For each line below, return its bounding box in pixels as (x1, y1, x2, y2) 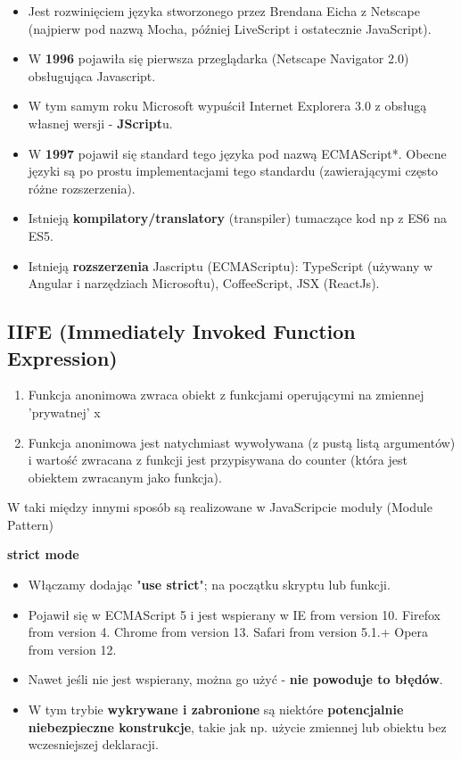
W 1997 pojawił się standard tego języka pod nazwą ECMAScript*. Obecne (28, 144, 447, 162)
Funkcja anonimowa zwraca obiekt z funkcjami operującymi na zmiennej (28, 385, 424, 404)
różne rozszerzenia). (28, 178, 136, 197)
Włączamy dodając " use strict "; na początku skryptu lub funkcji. (28, 575, 391, 594)
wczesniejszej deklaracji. (28, 735, 159, 754)
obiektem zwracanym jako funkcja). (28, 467, 222, 486)
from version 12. (28, 639, 117, 658)
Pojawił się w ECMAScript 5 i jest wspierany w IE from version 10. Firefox (28, 605, 440, 623)
